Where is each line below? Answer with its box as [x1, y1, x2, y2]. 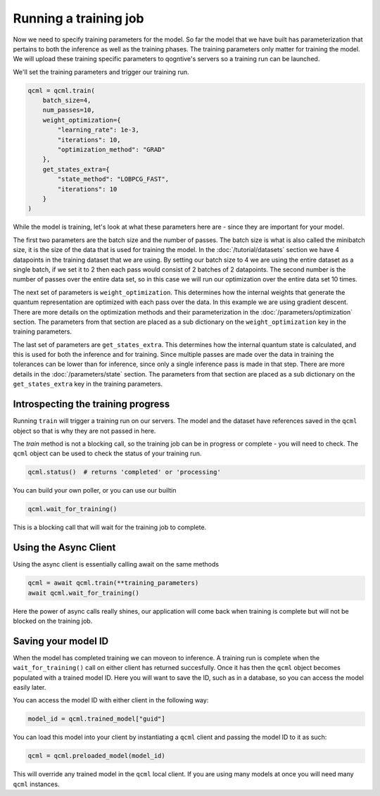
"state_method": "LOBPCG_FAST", [57, 175, 169, 183]
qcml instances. [13, 780, 60, 788]
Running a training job [13, 11, 144, 26]
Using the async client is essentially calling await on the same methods [13, 560, 220, 569]
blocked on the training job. [13, 617, 93, 625]
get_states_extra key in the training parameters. [13, 380, 163, 388]
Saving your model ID [13, 635, 109, 647]
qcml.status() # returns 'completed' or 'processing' [27, 468, 221, 476]
